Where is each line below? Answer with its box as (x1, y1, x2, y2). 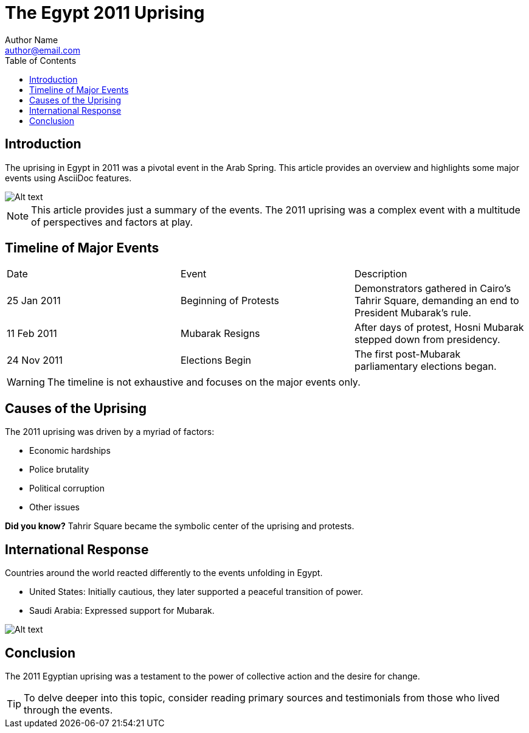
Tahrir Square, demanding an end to (354, 294, 519, 307)
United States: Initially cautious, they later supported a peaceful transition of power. (29, 586, 364, 597)
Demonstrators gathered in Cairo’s (354, 282, 511, 295)
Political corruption (29, 483, 105, 494)
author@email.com (5, 44, 80, 55)
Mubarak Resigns (180, 327, 260, 340)
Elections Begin (180, 354, 251, 367)
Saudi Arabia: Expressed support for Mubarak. (29, 605, 215, 616)
